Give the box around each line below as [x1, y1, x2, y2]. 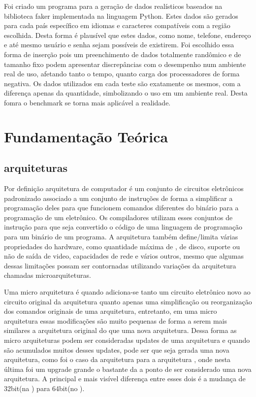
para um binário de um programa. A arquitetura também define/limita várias [4, 232, 238, 242]
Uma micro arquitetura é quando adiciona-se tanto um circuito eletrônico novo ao [4, 287, 251, 297]
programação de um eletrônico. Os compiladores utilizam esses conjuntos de [4, 212, 233, 222]
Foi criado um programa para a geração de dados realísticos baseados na [4, 1, 223, 11]
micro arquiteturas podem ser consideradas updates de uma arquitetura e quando [4, 335, 250, 345]
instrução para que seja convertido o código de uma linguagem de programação [4, 222, 243, 232]
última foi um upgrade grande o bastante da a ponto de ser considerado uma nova [4, 364, 252, 374]
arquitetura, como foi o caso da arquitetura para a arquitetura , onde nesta [4, 354, 231, 364]
